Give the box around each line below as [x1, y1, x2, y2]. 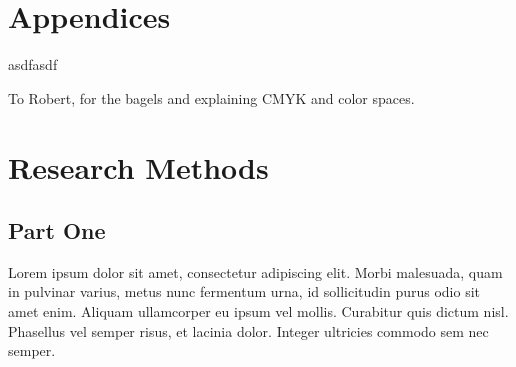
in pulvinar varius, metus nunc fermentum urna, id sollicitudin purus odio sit [8, 281, 480, 302]
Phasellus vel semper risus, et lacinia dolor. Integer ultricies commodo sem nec [8, 320, 489, 341]
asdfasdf [8, 54, 58, 75]
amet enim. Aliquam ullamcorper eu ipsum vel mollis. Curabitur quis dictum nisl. [8, 301, 509, 322]
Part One [8, 215, 106, 246]
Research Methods [8, 146, 269, 187]
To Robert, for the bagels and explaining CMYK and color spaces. [8, 87, 415, 108]
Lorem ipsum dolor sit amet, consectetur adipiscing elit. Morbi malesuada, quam [8, 261, 503, 282]
